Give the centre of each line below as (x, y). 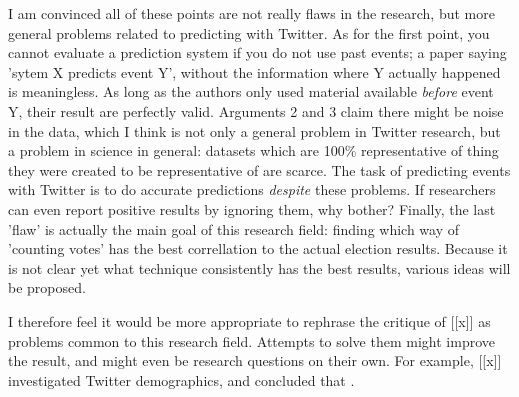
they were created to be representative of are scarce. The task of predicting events (259, 169)
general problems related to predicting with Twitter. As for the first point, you (249, 32)
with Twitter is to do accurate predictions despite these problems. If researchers (252, 189)
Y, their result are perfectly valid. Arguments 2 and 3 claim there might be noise (256, 110)
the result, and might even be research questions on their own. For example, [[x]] (255, 360)
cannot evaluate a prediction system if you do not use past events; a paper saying (257, 52)
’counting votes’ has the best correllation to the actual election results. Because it (258, 248)
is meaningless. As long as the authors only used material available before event (251, 91)
